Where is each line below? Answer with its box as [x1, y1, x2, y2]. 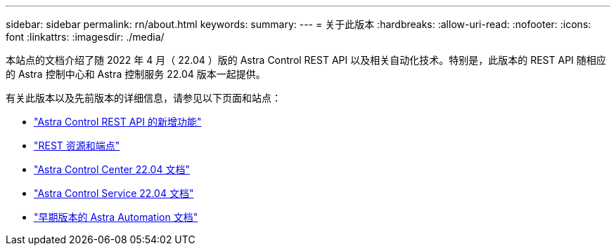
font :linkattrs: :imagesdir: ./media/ [6, 31, 165, 43]
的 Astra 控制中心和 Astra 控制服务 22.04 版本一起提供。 [6, 68, 266, 80]
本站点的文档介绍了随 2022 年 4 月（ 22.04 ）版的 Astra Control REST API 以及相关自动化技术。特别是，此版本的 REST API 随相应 [6, 54, 606, 66]
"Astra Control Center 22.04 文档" [34, 163, 190, 175]
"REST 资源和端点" [34, 140, 120, 151]
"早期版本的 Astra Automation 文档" [34, 211, 198, 223]
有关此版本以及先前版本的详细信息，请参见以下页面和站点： [6, 92, 281, 104]
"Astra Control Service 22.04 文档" [34, 187, 194, 199]
